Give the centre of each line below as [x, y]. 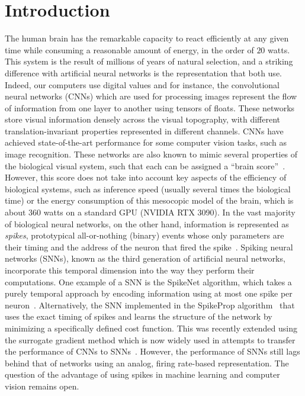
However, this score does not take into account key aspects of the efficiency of [146, 177]
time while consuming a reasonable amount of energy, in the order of [129, 49]
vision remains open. [42, 386]
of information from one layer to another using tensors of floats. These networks [150, 107]
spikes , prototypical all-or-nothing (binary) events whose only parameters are [145, 235]
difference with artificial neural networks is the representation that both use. [143, 73]
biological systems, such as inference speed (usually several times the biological [148, 189]
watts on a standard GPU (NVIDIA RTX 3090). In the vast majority [169, 212]
